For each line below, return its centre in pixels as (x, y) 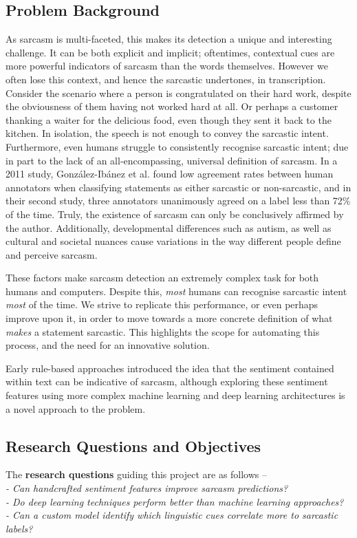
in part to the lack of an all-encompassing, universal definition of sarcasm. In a (172, 160)
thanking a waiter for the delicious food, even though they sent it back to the (169, 119)
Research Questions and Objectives (133, 445)
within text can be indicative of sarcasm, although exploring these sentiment (167, 381)
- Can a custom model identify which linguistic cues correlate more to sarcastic (172, 515)
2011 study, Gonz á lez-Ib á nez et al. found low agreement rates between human (170, 174)
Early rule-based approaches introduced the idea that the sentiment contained (170, 368)
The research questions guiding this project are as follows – (137, 474)
